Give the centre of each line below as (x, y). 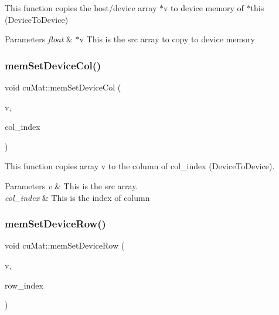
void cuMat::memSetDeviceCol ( (63, 87)
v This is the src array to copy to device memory (167, 39)
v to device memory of (203, 8)
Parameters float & (39, 39)
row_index (24, 285)
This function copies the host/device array (81, 8)
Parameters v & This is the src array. (72, 185)
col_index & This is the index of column (77, 197)
